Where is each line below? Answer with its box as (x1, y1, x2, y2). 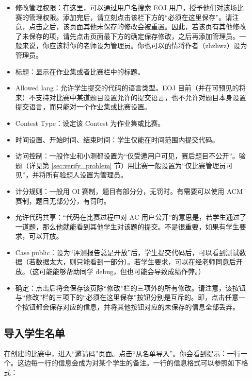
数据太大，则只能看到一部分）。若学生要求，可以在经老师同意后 (35, 257, 236, 267)
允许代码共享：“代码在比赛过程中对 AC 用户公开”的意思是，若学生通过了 (15, 212, 247, 222)
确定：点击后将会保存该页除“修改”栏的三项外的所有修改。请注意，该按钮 (15, 282, 246, 293)
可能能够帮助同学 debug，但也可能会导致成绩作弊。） (39, 266, 205, 276)
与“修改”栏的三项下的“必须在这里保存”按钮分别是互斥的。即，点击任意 (15, 292, 239, 302)
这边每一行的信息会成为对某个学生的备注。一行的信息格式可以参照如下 (17, 358, 241, 368)
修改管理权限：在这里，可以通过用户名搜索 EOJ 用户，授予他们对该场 (15, 2, 237, 12)
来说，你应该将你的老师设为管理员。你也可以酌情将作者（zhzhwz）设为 (22, 40, 247, 51)
